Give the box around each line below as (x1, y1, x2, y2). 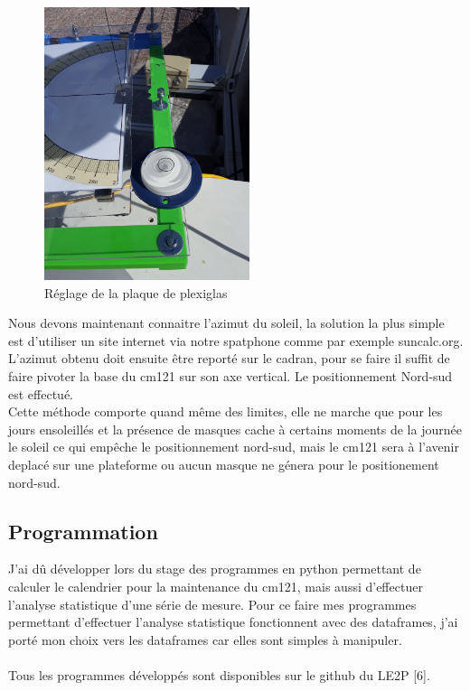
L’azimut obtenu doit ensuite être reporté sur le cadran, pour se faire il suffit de (8, 349, 450, 368)
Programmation (8, 517, 158, 545)
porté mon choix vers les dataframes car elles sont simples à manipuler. (8, 630, 402, 649)
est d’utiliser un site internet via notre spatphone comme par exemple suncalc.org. (8, 331, 464, 350)
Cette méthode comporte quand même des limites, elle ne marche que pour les (8, 402, 443, 421)
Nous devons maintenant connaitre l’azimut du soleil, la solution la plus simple (8, 313, 445, 332)
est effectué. (8, 384, 73, 403)
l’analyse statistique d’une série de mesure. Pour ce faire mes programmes (8, 594, 417, 613)
